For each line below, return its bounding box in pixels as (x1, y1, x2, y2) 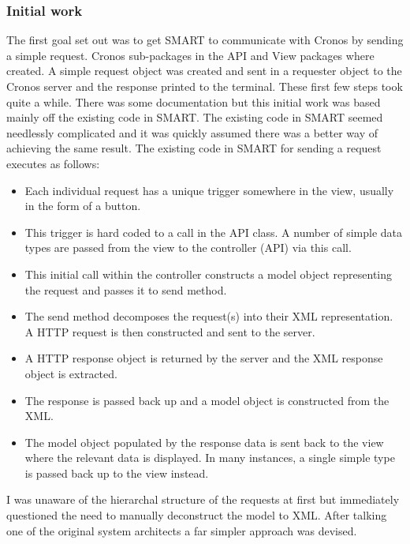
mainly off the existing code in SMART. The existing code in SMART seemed (6, 109, 383, 126)
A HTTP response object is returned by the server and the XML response (24, 350, 383, 366)
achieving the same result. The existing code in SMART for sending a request (6, 140, 382, 156)
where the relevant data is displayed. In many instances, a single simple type (24, 449, 395, 466)
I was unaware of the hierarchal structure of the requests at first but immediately (6, 491, 400, 508)
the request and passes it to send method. (24, 281, 227, 298)
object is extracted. (24, 365, 117, 381)
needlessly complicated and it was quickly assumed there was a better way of (6, 124, 378, 141)
